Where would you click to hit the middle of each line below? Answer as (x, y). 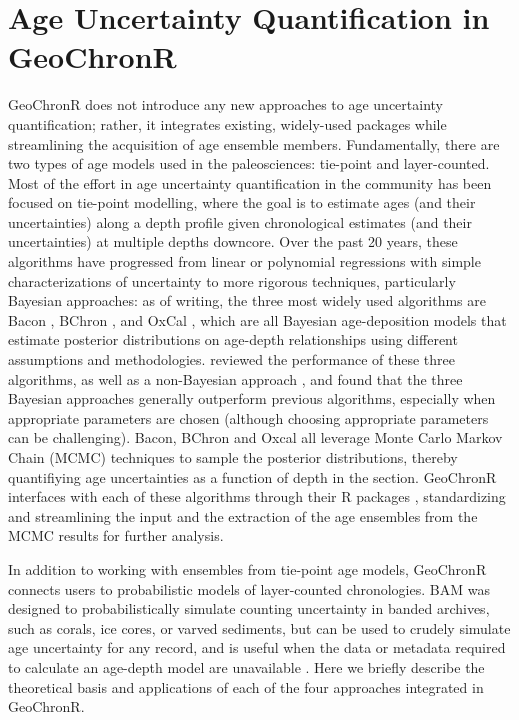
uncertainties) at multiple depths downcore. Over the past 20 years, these (233, 241)
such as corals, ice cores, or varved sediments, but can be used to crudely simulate (259, 627)
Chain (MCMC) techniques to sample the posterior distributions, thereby (233, 457)
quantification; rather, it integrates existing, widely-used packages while (227, 123)
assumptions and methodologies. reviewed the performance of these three (231, 359)
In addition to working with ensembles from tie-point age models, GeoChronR (247, 568)
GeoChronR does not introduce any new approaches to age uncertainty (225, 104)
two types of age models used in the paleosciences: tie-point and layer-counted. (249, 163)
